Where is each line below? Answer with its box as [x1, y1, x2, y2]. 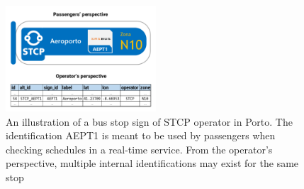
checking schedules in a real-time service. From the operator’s [6, 141, 273, 156]
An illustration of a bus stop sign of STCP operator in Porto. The [6, 114, 293, 129]
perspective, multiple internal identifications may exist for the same [6, 156, 299, 171]
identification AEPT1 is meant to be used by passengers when [6, 128, 276, 143]
